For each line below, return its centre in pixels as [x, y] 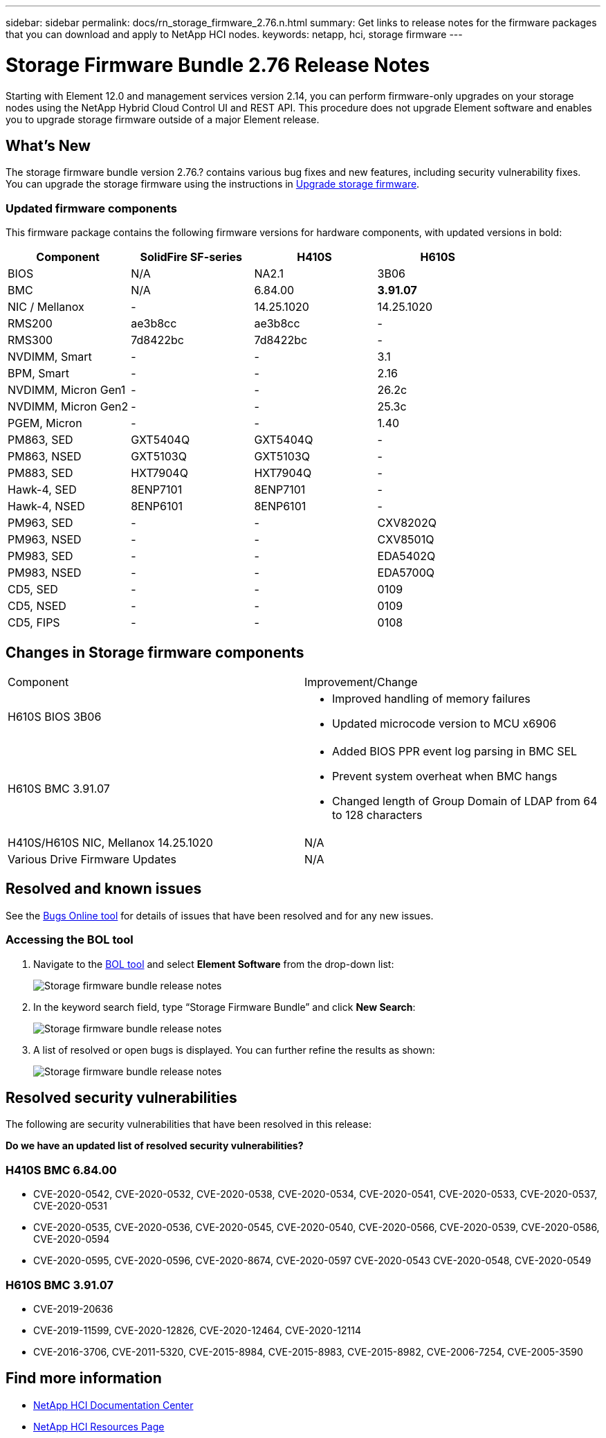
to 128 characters [377, 815]
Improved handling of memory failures [431, 698]
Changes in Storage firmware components [155, 652]
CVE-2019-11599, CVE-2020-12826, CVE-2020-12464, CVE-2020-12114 [198, 1330]
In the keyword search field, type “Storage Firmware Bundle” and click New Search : [224, 1007]
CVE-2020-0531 [70, 1206]
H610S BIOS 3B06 [55, 716]
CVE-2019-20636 [73, 1309]
